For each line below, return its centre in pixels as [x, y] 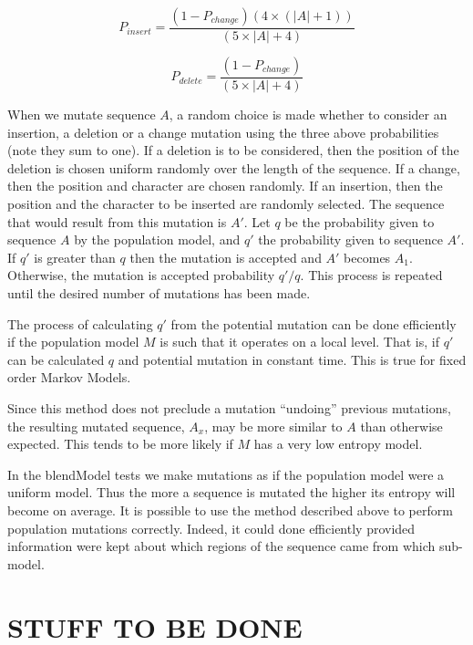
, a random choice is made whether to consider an [308, 114]
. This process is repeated [371, 275]
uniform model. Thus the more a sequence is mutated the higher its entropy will [231, 492]
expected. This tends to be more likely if [120, 444]
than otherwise [401, 426]
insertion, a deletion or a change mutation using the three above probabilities [223, 132]
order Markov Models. [69, 377]
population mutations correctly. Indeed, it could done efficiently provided [211, 528]
